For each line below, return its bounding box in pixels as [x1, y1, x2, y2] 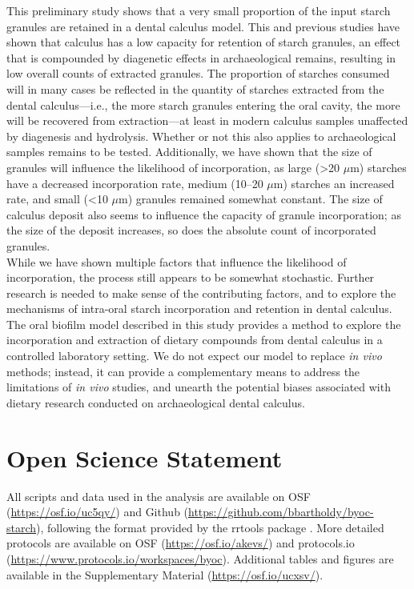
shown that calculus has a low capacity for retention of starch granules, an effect [6, 34, 401, 50]
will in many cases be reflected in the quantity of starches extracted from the [6, 80, 384, 97]
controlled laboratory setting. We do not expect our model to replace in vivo [6, 347, 382, 364]
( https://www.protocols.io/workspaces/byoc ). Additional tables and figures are [6, 550, 394, 567]
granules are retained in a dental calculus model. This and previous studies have [6, 18, 400, 34]
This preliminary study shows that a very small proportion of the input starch [6, 2, 391, 18]
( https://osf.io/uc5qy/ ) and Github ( [6, 503, 189, 520]
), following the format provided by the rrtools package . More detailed [36, 519, 384, 535]
